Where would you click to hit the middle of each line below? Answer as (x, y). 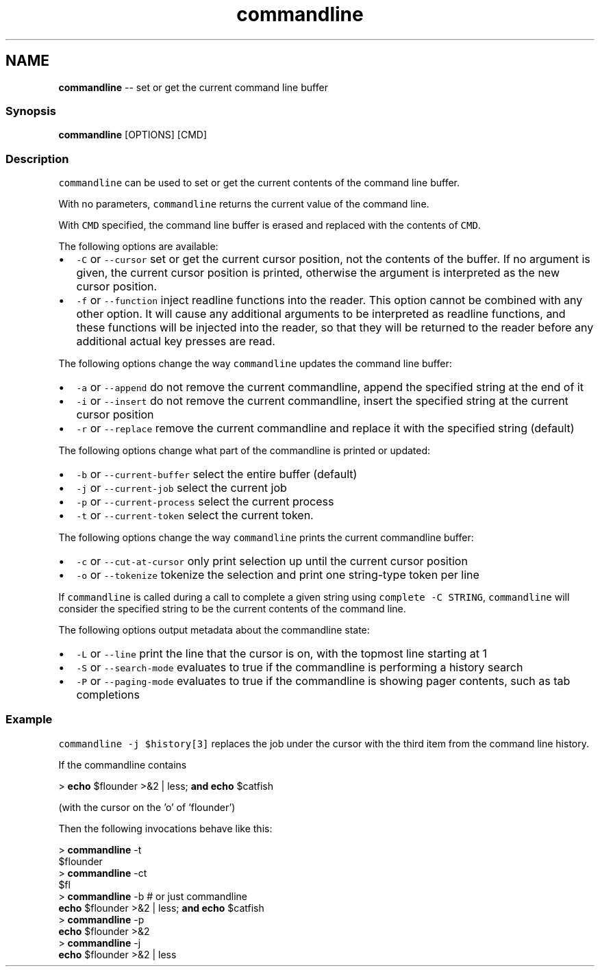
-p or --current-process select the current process (205, 502)
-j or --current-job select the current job (182, 488)
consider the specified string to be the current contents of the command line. (232, 609)
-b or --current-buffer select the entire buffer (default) (217, 474)
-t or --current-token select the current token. (195, 515)
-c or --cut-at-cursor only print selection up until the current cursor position (272, 561)
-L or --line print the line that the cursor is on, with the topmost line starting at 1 (282, 654)
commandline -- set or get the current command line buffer (193, 87)
